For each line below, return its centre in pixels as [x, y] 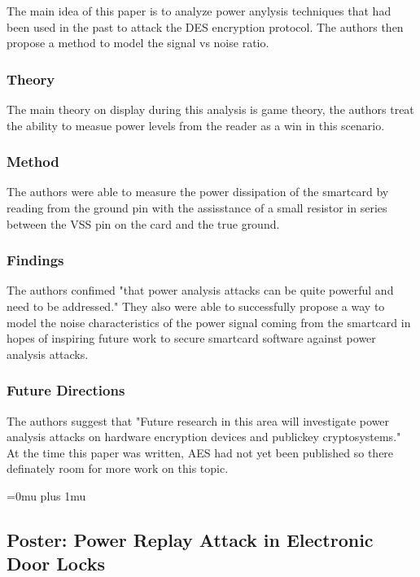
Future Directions [66, 390]
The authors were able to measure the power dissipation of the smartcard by [198, 192]
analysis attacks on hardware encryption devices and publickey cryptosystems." [204, 437]
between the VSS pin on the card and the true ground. [143, 223]
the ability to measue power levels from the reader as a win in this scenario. [196, 125]
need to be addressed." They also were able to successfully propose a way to [196, 306]
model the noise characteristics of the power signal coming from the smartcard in [209, 322]
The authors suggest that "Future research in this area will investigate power [198, 420]
